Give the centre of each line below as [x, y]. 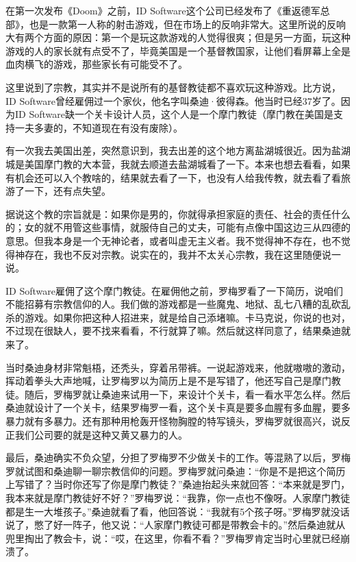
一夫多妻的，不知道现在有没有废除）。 [99, 127]
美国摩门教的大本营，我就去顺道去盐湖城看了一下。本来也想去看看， [178, 163]
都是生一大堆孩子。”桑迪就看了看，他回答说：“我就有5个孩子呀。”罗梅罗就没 [173, 511]
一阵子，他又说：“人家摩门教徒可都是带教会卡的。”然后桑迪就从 [204, 525]
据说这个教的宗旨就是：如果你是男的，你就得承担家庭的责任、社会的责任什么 [178, 213]
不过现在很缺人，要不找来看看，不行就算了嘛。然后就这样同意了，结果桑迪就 [178, 331]
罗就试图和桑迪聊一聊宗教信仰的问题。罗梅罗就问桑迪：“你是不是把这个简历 [176, 471]
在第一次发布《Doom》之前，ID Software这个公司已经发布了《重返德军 [163, 10]
